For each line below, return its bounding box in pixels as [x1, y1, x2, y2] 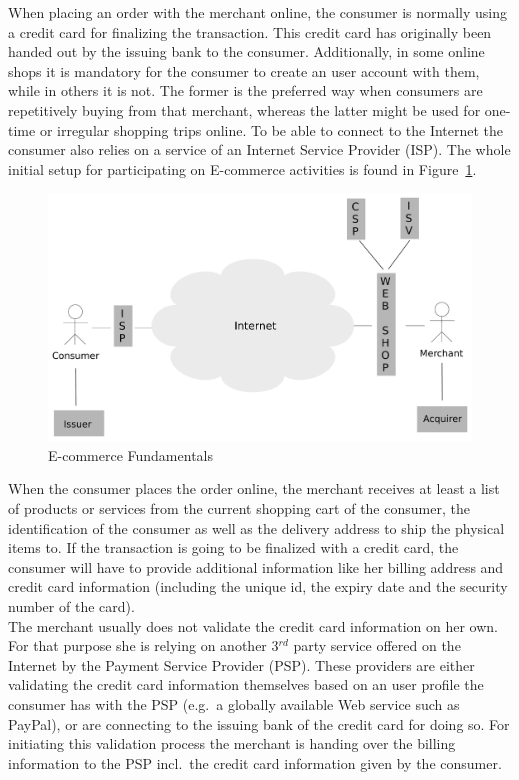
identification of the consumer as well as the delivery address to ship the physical [8, 517, 505, 538]
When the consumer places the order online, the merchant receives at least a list [8, 478, 500, 499]
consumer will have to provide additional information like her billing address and [8, 556, 504, 577]
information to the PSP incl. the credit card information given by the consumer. [8, 752, 502, 773]
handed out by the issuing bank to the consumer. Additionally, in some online [8, 41, 485, 62]
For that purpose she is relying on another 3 [8, 635, 279, 656]
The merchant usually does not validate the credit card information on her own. [8, 615, 498, 636]
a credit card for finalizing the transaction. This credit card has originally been [8, 21, 492, 42]
